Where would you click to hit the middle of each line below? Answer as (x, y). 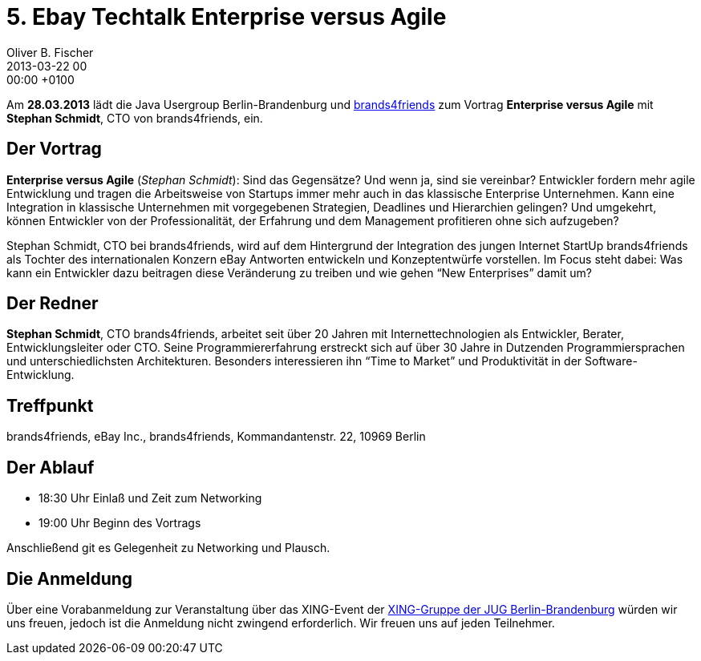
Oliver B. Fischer (50, 52)
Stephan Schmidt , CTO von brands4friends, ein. (135, 118)
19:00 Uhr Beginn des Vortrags (120, 523)
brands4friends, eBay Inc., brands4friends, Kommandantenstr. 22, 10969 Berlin (216, 437)
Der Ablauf (51, 467)
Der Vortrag (54, 149)
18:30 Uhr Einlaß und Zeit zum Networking (150, 498)
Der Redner (53, 304)
